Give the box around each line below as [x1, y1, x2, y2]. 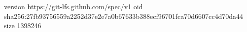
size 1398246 [4, 20, 41, 31]
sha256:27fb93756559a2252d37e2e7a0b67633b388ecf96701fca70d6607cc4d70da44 [4, 11, 244, 21]
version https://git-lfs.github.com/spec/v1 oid [4, 1, 143, 11]
